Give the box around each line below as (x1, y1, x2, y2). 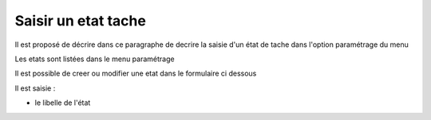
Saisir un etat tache (14, 12, 147, 29)
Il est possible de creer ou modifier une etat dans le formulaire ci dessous (14, 68, 257, 79)
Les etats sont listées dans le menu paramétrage (14, 54, 175, 64)
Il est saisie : (14, 83, 56, 93)
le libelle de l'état (34, 98, 91, 107)
